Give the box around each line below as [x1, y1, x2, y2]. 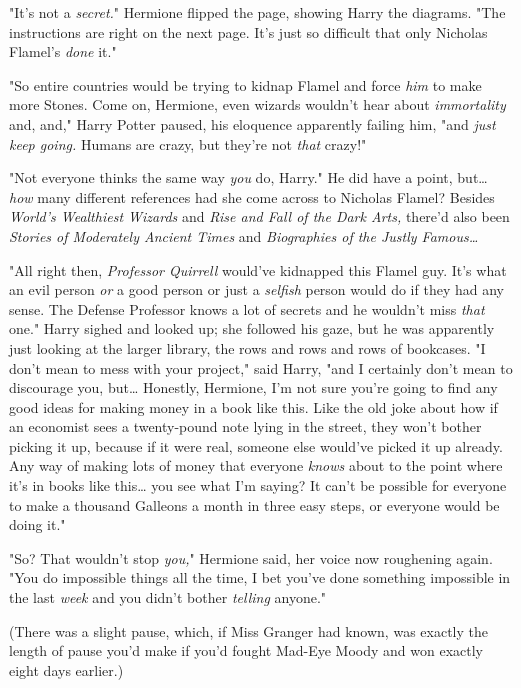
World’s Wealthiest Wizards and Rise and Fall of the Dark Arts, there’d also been [9, 206, 510, 227]
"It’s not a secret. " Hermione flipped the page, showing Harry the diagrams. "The [9, 2, 506, 22]
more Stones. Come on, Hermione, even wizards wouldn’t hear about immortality [9, 94, 506, 115]
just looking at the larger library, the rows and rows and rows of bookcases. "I [9, 337, 486, 358]
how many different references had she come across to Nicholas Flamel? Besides [9, 186, 495, 207]
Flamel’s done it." [9, 41, 117, 62]
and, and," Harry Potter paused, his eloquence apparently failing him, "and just [9, 113, 496, 134]
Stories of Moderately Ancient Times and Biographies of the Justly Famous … [9, 225, 479, 246]
